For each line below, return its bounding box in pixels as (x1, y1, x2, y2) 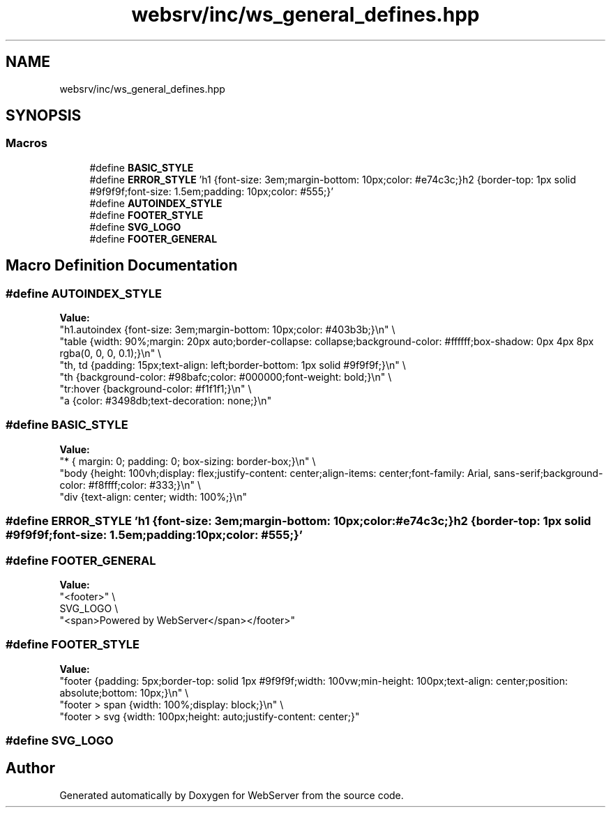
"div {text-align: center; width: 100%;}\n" (59, 490, 247, 503)
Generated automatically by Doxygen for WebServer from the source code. (59, 789, 404, 801)
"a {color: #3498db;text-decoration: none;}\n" (59, 395, 272, 407)
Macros (6, 136, 47, 151)
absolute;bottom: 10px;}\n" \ (59, 686, 189, 699)
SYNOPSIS (6, 107, 82, 125)
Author (6, 759, 55, 777)
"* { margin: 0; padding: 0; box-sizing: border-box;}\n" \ (59, 455, 316, 467)
